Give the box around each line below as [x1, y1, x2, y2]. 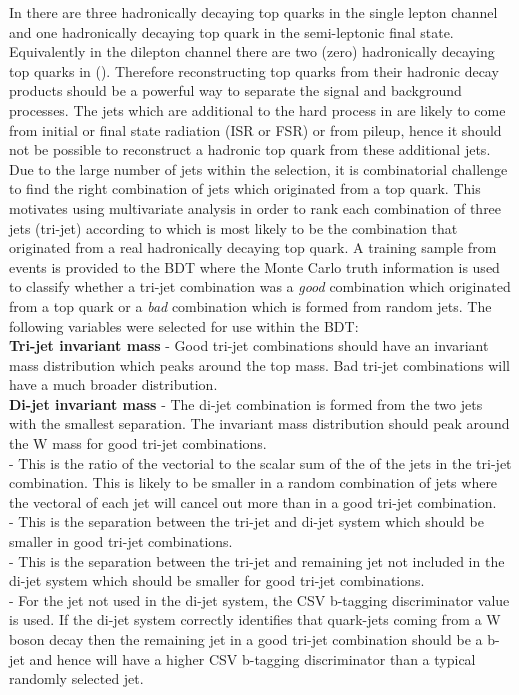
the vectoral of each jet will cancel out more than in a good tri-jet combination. [9, 491, 497, 512]
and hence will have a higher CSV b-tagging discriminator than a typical [29, 648, 476, 669]
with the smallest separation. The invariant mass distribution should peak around [9, 413, 510, 434]
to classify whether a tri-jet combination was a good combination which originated [9, 276, 511, 297]
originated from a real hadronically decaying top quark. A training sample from [9, 237, 497, 258]
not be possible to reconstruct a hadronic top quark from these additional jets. [9, 139, 491, 160]
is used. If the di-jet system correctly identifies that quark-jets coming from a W [9, 609, 501, 630]
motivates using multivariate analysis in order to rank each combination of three [9, 197, 502, 218]
